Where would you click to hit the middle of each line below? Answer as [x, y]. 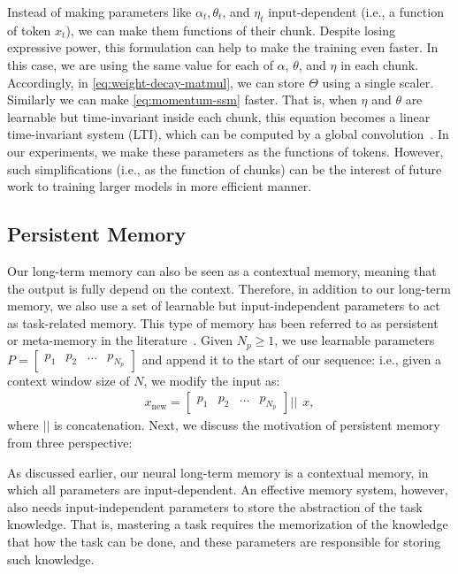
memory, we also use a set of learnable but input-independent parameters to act [224, 306]
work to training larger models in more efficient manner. [160, 186]
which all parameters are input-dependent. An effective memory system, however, [228, 490]
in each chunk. [380, 64]
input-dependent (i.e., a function [356, 11]
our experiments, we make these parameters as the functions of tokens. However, [225, 151]
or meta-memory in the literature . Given [120, 340]
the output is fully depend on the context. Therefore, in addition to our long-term [229, 288]
